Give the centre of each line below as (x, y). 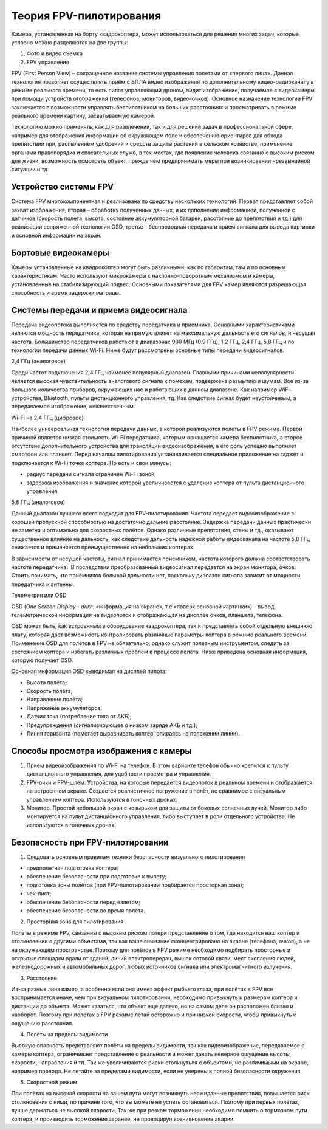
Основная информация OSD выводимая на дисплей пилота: (89, 671)
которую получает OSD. (42, 660)
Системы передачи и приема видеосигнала (99, 310)
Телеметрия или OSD (39, 595)
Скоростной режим (52, 1082)
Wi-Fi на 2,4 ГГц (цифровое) (48, 418)
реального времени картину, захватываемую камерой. (83, 116)
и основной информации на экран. (56, 235)
